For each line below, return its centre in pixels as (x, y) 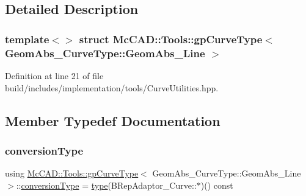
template (27, 39)
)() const (217, 185)
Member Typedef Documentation (113, 120)
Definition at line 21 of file (54, 75)
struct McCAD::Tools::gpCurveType (171, 39)
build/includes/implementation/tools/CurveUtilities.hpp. (112, 87)
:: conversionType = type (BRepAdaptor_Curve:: (106, 185)
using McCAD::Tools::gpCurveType (72, 173)
